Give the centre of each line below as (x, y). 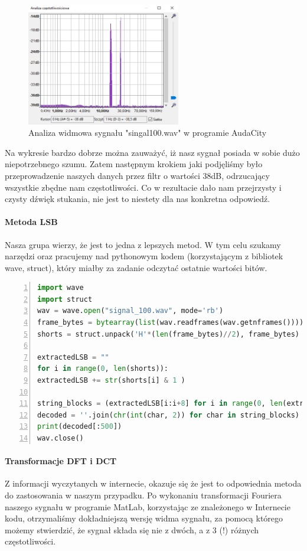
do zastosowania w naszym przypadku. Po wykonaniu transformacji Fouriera (143, 495)
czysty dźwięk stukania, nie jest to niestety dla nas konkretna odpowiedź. (138, 199)
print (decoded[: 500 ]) (80, 427)
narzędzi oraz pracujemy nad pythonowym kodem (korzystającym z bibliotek (144, 256)
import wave (61, 288)
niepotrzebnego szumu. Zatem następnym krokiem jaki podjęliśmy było (134, 164)
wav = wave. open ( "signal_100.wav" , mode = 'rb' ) (130, 311)
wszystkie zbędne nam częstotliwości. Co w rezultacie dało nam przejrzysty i (143, 187)
